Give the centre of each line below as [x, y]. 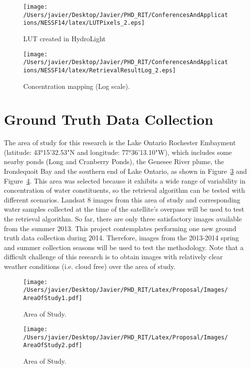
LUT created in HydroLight [65, 38]
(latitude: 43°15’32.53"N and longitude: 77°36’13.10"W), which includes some [118, 152]
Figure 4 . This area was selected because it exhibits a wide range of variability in [125, 180]
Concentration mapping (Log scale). [77, 86]
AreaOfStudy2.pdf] [53, 345]
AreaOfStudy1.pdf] [53, 298]
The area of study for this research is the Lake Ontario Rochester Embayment [120, 143]
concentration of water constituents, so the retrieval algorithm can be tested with [125, 190]
